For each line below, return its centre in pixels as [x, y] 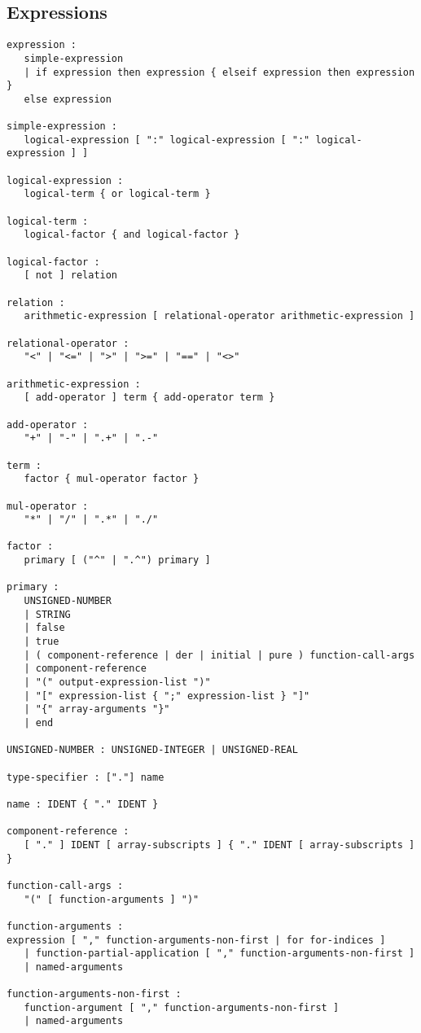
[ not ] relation [71, 276]
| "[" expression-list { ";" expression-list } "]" [167, 696]
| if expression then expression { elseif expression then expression [219, 72]
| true [42, 642]
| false [44, 628]
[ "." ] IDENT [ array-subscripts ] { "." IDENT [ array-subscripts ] [219, 845]
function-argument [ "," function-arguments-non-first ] [182, 1007]
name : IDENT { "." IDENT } [83, 804]
